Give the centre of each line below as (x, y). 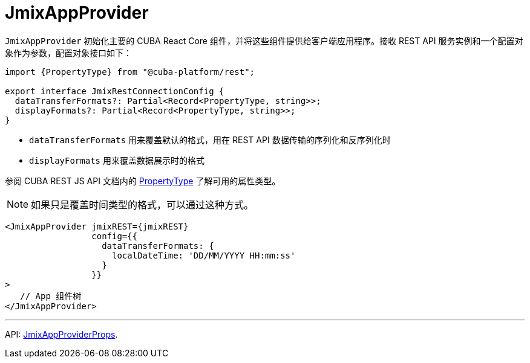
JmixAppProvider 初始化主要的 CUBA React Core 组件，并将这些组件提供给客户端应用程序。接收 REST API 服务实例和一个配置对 (264, 40)
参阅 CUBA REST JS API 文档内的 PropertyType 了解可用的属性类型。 (143, 181)
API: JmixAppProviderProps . (61, 334)
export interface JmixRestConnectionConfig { (115, 91)
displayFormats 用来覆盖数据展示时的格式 (117, 160)
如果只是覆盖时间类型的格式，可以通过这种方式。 (142, 204)
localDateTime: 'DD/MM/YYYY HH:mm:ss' (204, 255)
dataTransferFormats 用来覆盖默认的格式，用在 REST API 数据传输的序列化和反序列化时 (210, 140)
